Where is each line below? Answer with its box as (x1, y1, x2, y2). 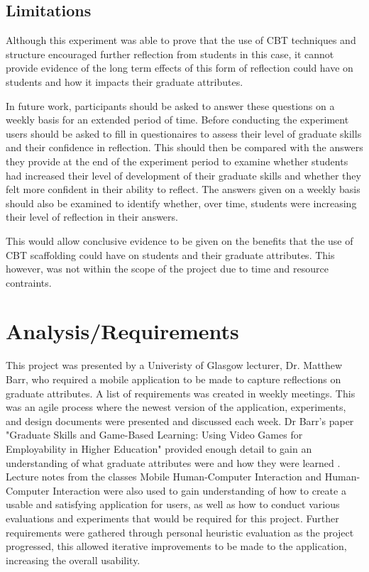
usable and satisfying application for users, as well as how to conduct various (6, 497, 340, 512)
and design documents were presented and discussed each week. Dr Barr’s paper (6, 413, 354, 428)
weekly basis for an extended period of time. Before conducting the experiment (6, 112, 349, 127)
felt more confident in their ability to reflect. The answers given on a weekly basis (6, 182, 360, 197)
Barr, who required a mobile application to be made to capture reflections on (6, 372, 341, 387)
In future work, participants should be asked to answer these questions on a (6, 98, 335, 113)
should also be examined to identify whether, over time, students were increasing (6, 195, 357, 210)
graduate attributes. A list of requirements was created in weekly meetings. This (6, 385, 356, 400)
